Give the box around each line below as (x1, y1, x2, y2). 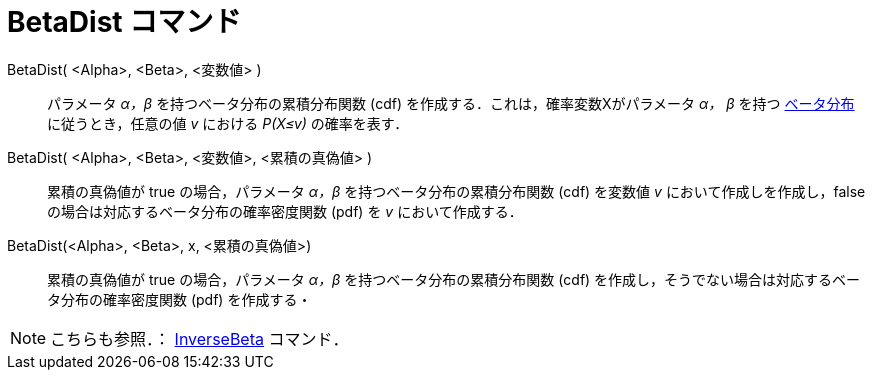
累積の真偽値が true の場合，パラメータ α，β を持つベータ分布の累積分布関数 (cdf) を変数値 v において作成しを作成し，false (47, 182, 866, 200)
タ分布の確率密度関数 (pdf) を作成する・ (47, 290, 312, 308)
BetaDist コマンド (7, 5, 242, 39)
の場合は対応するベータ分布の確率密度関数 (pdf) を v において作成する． (47, 202, 523, 220)
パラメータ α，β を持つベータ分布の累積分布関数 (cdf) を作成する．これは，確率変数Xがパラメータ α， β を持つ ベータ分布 (47, 94, 855, 112)
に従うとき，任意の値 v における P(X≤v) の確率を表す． (47, 114, 409, 132)
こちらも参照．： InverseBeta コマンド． (50, 328, 349, 349)
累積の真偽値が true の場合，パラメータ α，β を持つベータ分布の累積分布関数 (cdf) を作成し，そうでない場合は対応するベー (47, 270, 861, 288)
